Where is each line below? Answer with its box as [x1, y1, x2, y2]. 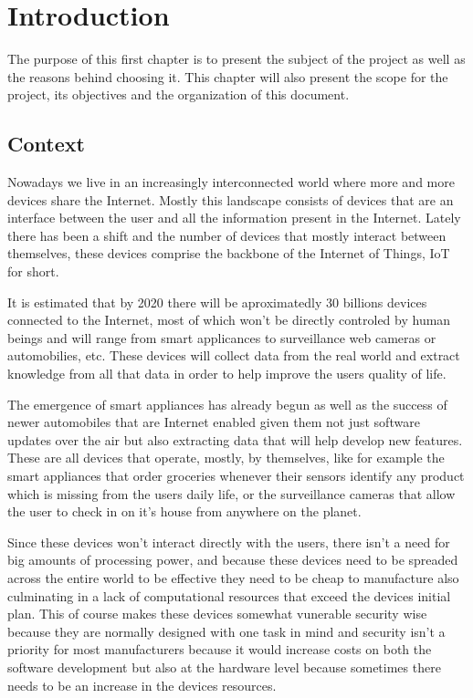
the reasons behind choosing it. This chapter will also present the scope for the [7, 67, 448, 86]
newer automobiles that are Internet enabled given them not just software [7, 412, 420, 432]
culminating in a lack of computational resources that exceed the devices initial [7, 586, 451, 605]
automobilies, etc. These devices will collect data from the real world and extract [7, 346, 460, 365]
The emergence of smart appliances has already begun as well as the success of [7, 394, 447, 413]
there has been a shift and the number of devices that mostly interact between [7, 225, 447, 245]
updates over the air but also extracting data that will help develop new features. [7, 430, 463, 449]
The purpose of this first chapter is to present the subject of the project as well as [7, 49, 466, 68]
